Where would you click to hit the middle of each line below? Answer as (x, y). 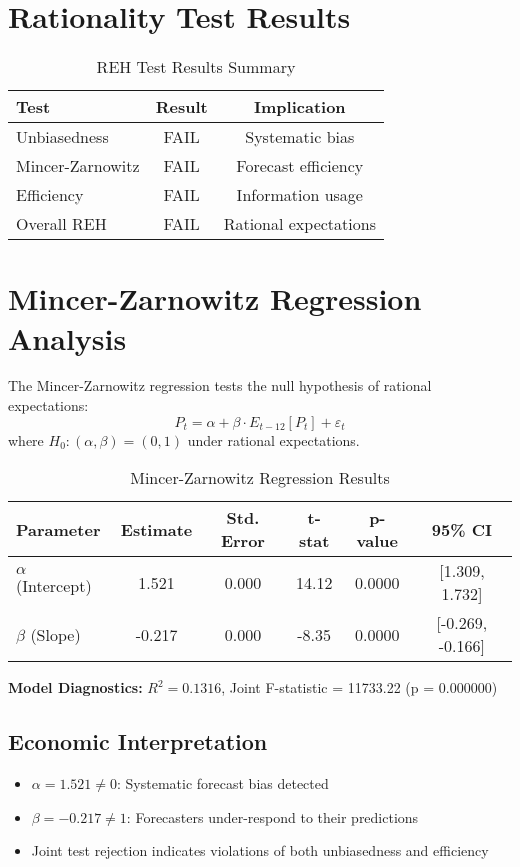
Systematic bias (300, 137)
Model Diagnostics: (75, 687)
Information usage (299, 195)
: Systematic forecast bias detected (222, 783)
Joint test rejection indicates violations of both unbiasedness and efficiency (260, 850)
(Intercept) (54, 586)
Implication (300, 107)
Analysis (67, 337)
